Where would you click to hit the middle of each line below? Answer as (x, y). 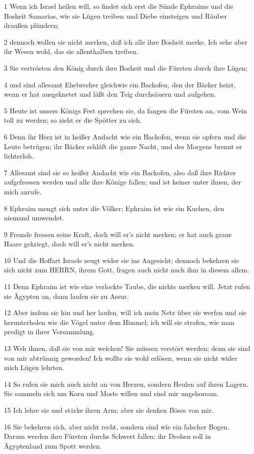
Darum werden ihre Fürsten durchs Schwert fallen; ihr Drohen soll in (108, 436)
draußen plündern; (32, 25)
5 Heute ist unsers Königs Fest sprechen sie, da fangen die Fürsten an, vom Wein (126, 110)
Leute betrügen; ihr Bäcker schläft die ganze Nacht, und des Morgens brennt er (123, 146)
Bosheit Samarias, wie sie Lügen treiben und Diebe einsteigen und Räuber (116, 15)
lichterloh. (19, 156)
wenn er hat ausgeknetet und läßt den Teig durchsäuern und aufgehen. (110, 94)
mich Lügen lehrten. (34, 367)
